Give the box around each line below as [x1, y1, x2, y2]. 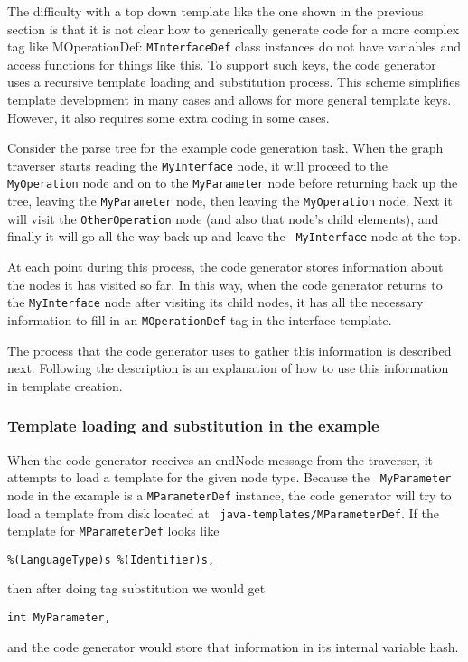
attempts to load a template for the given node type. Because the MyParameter [7, 468, 452, 487]
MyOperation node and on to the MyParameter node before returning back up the [7, 173, 458, 192]
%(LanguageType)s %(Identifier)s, [7, 553, 215, 566]
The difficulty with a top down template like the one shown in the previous [7, 2, 424, 20]
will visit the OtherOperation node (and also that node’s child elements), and [7, 209, 439, 228]
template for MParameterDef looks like [7, 521, 220, 540]
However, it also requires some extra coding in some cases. [7, 107, 330, 126]
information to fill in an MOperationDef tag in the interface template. [7, 310, 392, 329]
